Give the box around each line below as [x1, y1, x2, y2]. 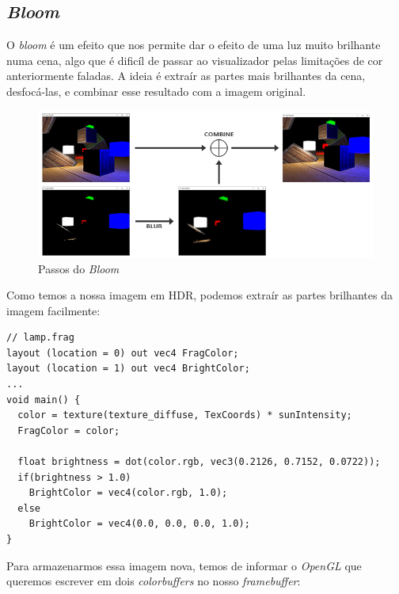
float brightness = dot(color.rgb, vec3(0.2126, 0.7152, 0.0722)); [17, 456, 381, 468]
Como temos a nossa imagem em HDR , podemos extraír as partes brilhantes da [6, 287, 393, 303]
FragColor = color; [17, 425, 120, 436]
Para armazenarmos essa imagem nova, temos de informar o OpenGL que [6, 557, 362, 573]
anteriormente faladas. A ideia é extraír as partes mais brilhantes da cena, [6, 67, 366, 84]
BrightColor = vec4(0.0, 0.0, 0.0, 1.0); [28, 518, 250, 530]
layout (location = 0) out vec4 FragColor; [6, 347, 239, 359]
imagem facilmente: [6, 302, 101, 318]
